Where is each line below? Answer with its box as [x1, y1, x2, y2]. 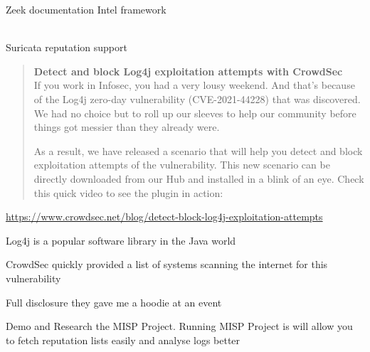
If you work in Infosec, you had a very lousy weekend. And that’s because [33, 78, 355, 92]
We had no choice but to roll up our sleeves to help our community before [33, 105, 356, 120]
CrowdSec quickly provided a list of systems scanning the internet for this [6, 257, 328, 272]
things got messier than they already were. [33, 119, 220, 134]
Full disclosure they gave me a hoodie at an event [6, 294, 222, 309]
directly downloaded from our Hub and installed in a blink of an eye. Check [33, 171, 364, 186]
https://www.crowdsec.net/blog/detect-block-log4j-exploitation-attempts [6, 209, 323, 224]
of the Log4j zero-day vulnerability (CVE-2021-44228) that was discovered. [33, 91, 361, 106]
